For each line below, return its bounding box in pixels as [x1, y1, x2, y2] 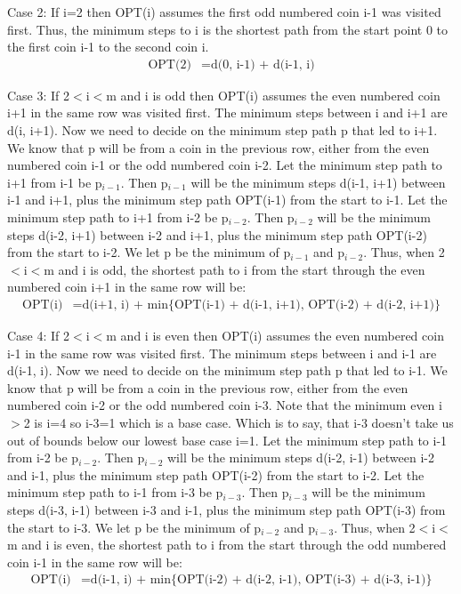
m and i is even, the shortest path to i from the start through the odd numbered [7, 535, 447, 554]
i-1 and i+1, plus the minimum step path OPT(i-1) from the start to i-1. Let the [7, 190, 448, 209]
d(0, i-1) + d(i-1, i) [210, 58, 315, 71]
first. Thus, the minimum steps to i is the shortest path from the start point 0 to [7, 20, 449, 38]
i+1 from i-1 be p [7, 173, 102, 191]
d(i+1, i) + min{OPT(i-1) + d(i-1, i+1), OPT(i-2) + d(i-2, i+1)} [82, 298, 441, 311]
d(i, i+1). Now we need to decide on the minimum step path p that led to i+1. [7, 121, 438, 139]
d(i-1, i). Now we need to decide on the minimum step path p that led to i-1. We [7, 361, 448, 380]
